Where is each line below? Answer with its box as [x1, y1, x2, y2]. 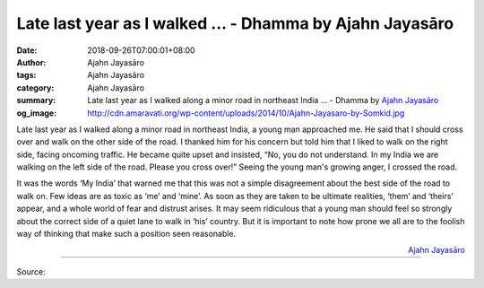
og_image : [16, 108, 57, 118]
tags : [16, 70, 37, 81]
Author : [16, 57, 47, 67]
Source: [16, 266, 46, 277]
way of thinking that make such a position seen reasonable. [16, 229, 237, 240]
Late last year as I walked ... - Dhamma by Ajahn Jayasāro [16, 13, 454, 33]
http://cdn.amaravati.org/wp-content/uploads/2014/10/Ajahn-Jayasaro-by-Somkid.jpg [87, 108, 405, 118]
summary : [16, 95, 56, 106]
